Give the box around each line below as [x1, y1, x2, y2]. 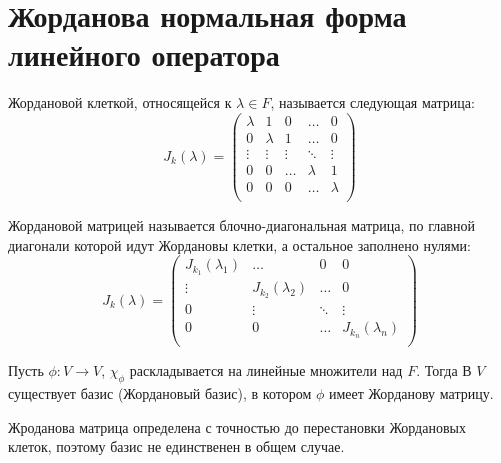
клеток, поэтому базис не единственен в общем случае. [8, 436, 345, 457]
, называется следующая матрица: [270, 92, 475, 113]
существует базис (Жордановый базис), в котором [8, 382, 312, 403]
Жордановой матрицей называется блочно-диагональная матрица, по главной [8, 215, 475, 236]
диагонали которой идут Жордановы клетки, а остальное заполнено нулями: [8, 234, 471, 255]
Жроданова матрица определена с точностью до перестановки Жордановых [8, 416, 466, 437]
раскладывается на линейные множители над [129, 360, 403, 381]
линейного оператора [8, 34, 280, 75]
